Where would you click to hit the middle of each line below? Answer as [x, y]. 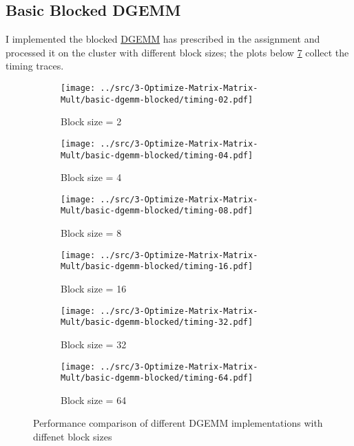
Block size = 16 [94, 289]
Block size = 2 [91, 121]
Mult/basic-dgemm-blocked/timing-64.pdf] [157, 378]
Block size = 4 [91, 177]
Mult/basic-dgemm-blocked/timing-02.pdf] [157, 99]
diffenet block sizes [73, 437]
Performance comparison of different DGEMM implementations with [178, 423]
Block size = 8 [91, 233]
